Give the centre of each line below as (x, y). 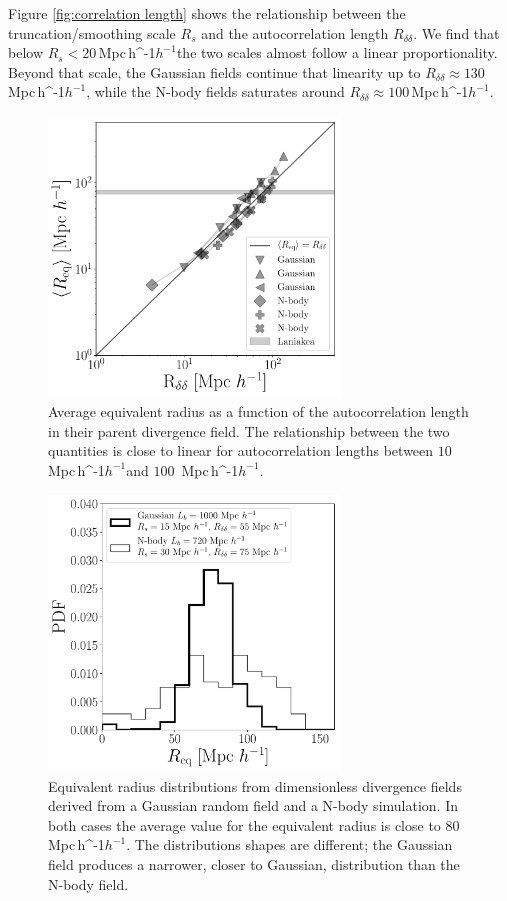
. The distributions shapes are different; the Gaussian (289, 844)
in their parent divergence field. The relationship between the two (249, 430)
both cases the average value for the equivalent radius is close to (244, 824)
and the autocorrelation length (295, 32)
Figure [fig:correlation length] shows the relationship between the (207, 13)
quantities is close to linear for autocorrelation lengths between (241, 450)
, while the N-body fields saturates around (215, 91)
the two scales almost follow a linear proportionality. (337, 52)
